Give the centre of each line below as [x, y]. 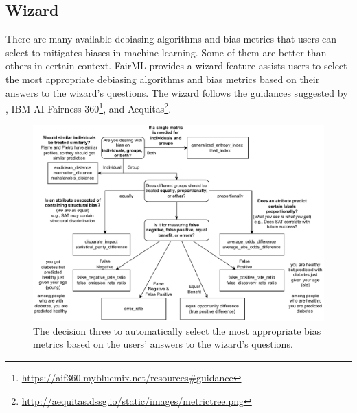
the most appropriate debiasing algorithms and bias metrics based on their [163, 79]
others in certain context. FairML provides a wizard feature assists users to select [176, 66]
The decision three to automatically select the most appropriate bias [177, 330]
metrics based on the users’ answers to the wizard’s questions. [163, 344]
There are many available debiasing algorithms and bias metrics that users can [171, 39]
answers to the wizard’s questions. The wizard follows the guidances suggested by [177, 92]
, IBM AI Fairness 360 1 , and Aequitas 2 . [89, 107]
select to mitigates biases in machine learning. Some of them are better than [166, 52]
